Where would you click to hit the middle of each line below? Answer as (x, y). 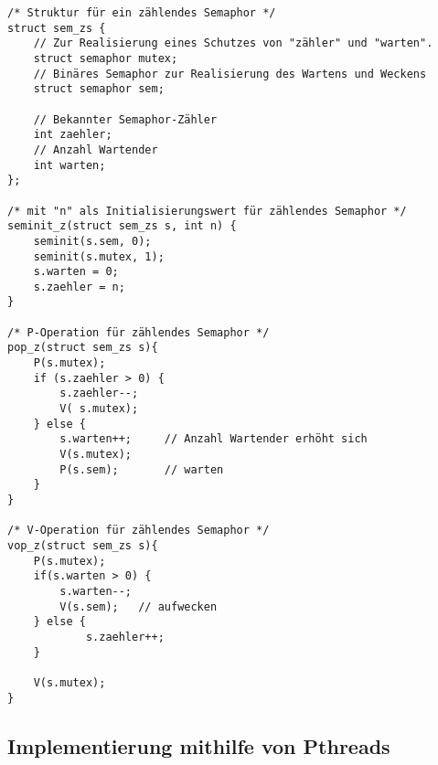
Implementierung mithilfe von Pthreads (199, 745)
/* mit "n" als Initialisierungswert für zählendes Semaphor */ (207, 211)
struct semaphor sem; (99, 89)
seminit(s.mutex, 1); (99, 256)
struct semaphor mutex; (106, 58)
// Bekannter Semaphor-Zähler (125, 119)
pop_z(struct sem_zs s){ (83, 348)
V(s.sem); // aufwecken (139, 606)
